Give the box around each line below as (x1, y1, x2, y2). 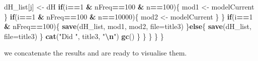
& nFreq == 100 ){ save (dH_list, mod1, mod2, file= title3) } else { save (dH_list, (4, 21, 251, 31)
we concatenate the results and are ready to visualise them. (4, 47, 187, 58)
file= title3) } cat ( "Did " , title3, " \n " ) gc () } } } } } (4, 30, 164, 41)
